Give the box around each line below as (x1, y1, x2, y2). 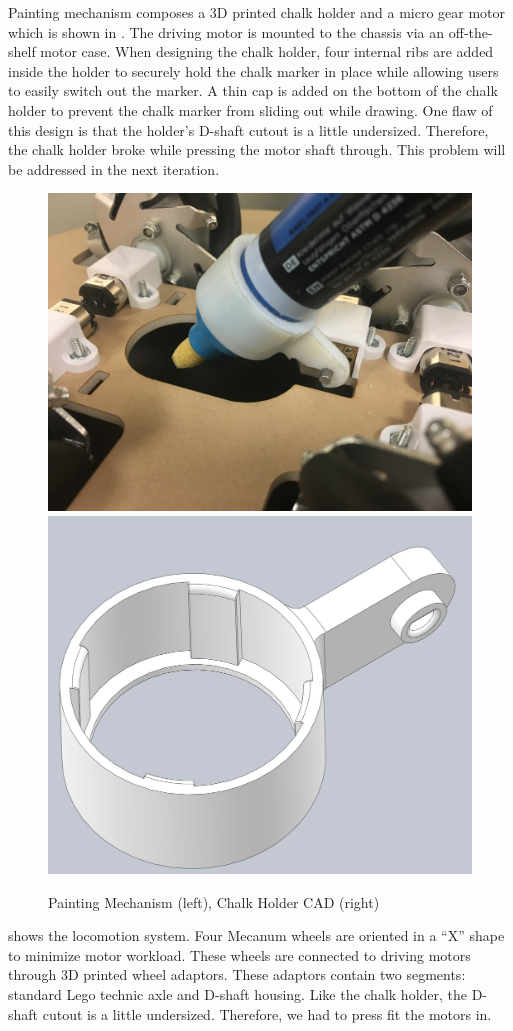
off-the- (448, 21, 493, 42)
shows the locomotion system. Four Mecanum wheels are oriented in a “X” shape (8, 925, 505, 946)
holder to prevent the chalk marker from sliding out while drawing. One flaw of (8, 99, 493, 120)
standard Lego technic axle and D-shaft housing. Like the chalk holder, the (8, 984, 468, 1005)
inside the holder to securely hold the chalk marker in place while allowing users (8, 60, 499, 81)
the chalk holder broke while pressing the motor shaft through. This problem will (8, 139, 506, 160)
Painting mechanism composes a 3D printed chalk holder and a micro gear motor (8, 2, 506, 22)
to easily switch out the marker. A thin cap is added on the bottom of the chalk (8, 80, 498, 101)
